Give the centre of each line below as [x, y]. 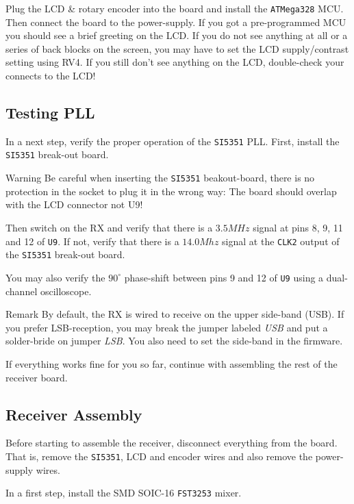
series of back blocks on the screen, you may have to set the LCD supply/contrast [177, 48]
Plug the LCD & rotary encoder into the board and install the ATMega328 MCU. [175, 8]
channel [22, 291]
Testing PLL [50, 113]
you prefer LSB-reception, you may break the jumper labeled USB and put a [167, 327]
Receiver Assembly [74, 414]
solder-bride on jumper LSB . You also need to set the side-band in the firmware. [174, 341]
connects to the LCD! [51, 76]
